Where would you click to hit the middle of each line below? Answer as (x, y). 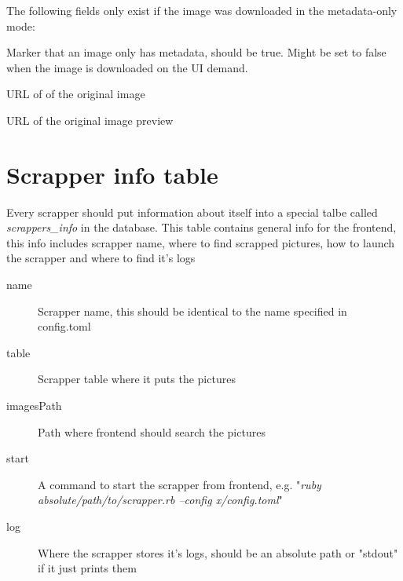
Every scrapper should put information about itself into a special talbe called (192, 212)
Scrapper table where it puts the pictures (137, 379)
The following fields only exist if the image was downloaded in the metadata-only (202, 10)
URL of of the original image (76, 94)
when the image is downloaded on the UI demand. (127, 67)
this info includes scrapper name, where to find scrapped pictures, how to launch (201, 242)
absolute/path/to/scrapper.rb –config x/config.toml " (160, 500)
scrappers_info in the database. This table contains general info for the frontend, (201, 227)
